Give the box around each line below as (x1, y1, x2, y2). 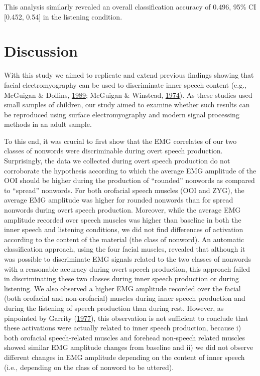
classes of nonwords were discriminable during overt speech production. (4, 145, 223, 156)
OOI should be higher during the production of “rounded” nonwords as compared (4, 175, 255, 185)
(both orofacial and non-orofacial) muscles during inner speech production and (4, 293, 245, 303)
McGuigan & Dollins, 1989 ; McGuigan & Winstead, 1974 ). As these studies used (4, 89, 252, 100)
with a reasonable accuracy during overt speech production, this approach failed (4, 263, 250, 274)
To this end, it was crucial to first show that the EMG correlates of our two (4, 135, 237, 146)
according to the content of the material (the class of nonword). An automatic (4, 234, 244, 244)
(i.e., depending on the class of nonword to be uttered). (4, 361, 174, 372)
